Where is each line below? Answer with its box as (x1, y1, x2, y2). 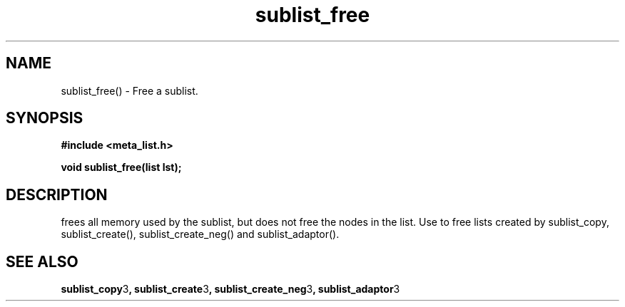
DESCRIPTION (6, 185, 108, 204)
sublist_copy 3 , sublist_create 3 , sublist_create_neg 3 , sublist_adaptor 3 (61, 283, 400, 296)
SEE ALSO (6, 252, 78, 271)
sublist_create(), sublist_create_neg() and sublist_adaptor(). (61, 228, 340, 241)
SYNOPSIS (6, 109, 83, 128)
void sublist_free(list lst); (61, 161, 182, 174)
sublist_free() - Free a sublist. (61, 84, 198, 97)
